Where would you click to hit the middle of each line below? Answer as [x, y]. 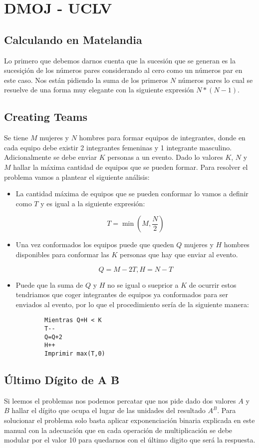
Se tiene [16, 138]
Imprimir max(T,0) [75, 353]
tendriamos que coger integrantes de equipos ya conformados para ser [122, 294]
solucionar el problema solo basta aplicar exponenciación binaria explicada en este [129, 420]
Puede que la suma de [49, 284]
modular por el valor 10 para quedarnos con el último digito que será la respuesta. [130, 440]
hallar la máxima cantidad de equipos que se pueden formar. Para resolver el [130, 167]
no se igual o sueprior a [143, 284]
